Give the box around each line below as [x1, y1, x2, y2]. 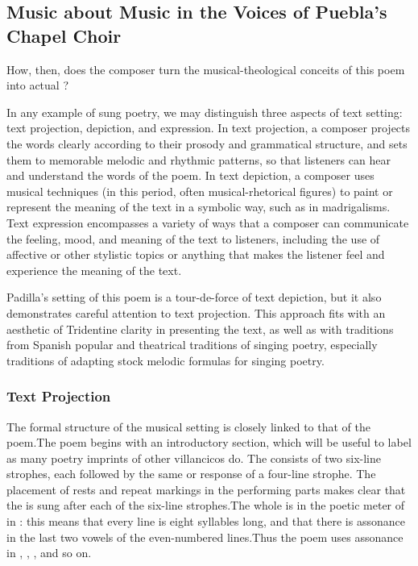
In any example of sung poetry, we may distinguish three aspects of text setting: [6, 103, 403, 120]
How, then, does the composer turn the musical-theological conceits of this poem [6, 60, 405, 77]
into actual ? [6, 77, 68, 94]
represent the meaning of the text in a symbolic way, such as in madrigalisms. [6, 198, 391, 215]
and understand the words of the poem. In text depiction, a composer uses [6, 167, 375, 184]
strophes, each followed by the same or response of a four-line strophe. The [6, 465, 376, 482]
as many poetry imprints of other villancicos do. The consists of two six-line [6, 449, 381, 466]
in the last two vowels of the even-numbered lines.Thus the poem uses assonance [6, 528, 404, 545]
